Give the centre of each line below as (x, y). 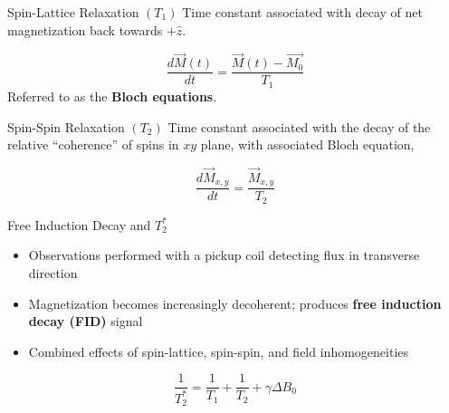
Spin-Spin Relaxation (66, 126)
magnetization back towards (85, 29)
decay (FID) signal (86, 321)
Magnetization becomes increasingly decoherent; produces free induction (235, 303)
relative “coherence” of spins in (93, 144)
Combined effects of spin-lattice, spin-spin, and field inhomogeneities (219, 351)
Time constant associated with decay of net (302, 12)
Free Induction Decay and (79, 224)
